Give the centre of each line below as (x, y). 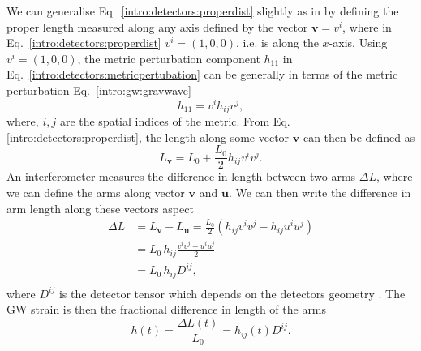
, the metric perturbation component (169, 58)
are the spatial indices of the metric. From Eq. (175, 121)
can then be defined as (359, 137)
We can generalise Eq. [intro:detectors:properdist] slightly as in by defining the (203, 11)
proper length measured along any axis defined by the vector (157, 26)
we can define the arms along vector (96, 192)
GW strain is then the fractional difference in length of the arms (167, 309)
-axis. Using (358, 43)
